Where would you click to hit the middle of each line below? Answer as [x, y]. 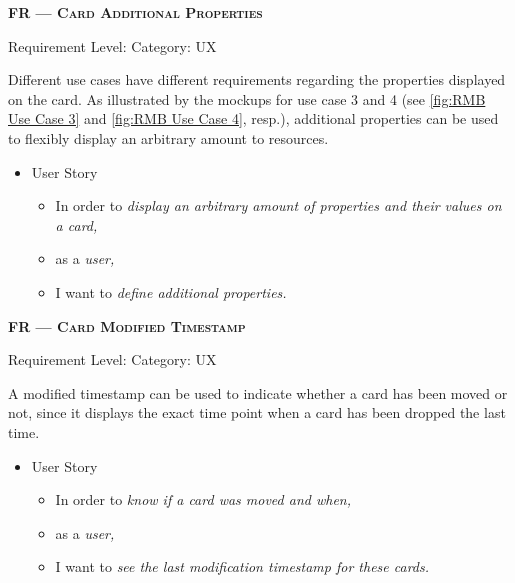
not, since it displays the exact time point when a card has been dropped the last [257, 412]
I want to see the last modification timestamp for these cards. [242, 566]
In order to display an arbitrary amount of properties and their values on [278, 205]
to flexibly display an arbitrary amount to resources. [168, 137]
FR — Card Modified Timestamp [127, 325]
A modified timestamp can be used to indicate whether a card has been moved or [258, 392]
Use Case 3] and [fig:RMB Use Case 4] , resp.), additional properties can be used [253, 118]
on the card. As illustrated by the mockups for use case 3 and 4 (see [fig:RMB [247, 98]
